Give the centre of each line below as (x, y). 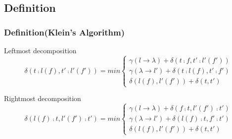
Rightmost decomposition (43, 98)
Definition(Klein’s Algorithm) (65, 32)
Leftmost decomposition (40, 50)
